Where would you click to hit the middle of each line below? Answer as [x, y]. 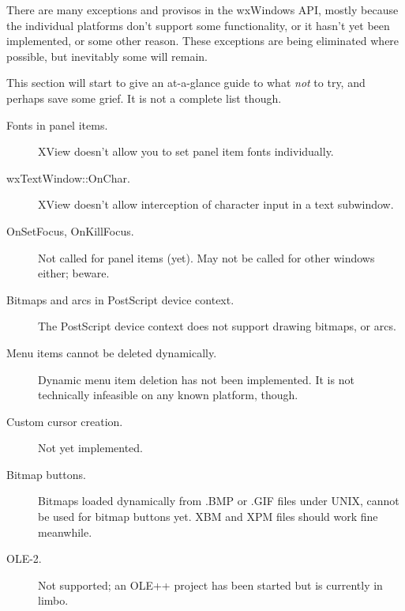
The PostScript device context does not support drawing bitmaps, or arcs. [217, 326]
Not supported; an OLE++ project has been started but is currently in [210, 585]
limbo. [53, 600]
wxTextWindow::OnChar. [68, 177]
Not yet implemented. [90, 448]
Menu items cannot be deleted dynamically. [112, 352]
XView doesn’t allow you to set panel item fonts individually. [186, 151]
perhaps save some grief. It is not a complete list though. [144, 98]
